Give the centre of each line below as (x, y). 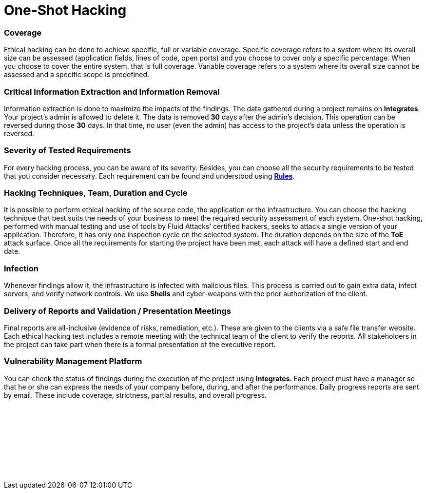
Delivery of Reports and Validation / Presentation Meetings (117, 311)
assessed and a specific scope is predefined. (77, 75)
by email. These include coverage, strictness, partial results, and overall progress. (135, 395)
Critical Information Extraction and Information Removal (112, 92)
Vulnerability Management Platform (73, 361)
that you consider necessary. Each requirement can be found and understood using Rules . (149, 176)
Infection (21, 268)
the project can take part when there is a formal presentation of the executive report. (140, 344)
